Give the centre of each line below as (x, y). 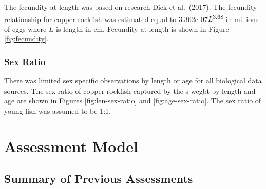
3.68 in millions (236, 18)
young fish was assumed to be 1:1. (58, 111)
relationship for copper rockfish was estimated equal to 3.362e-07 (106, 19)
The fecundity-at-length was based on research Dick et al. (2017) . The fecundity (131, 7)
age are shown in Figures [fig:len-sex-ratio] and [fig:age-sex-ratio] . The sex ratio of (133, 101)
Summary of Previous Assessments (99, 178)
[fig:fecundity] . (26, 39)
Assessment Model (71, 146)
